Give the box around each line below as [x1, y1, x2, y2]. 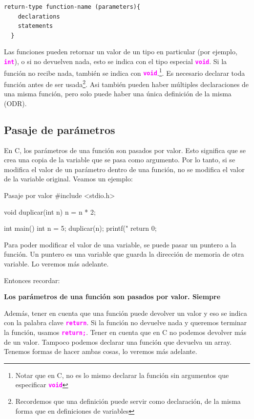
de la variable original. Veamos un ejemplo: [4, 174, 133, 184]
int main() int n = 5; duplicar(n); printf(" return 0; [4, 223, 157, 233]
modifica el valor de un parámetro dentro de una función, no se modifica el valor [4, 164, 245, 174]
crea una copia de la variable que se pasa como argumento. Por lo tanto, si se [4, 154, 235, 165]
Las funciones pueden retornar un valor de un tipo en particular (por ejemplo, [4, 46, 237, 57]
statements [18, 22, 53, 30]
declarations [18, 13, 60, 20]
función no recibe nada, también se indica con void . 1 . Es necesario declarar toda [4, 66, 245, 78]
